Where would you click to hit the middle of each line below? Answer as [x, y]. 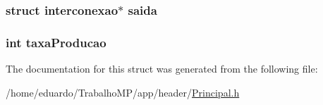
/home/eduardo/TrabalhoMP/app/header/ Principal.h [123, 92]
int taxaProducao [56, 42]
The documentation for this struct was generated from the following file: [162, 69]
